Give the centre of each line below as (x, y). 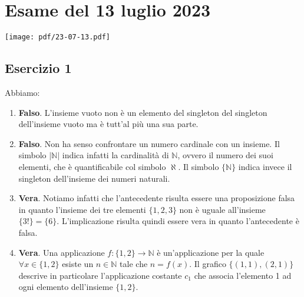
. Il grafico (208, 264)
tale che (134, 264)
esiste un (78, 264)
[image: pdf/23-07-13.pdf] (57, 37)
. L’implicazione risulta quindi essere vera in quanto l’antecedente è (178, 221)
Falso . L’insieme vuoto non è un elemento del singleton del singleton (143, 112)
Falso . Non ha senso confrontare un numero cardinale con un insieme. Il (149, 143)
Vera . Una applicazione (62, 252)
